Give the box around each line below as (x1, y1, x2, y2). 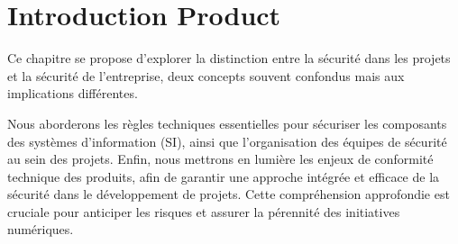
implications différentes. (7, 84, 138, 103)
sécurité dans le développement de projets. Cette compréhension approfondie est (7, 185, 450, 203)
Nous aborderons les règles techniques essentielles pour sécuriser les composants (7, 113, 447, 132)
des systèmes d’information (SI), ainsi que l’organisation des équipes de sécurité (7, 131, 447, 150)
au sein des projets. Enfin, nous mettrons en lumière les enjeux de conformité (7, 149, 434, 168)
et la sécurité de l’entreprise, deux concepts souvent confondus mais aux (7, 66, 405, 85)
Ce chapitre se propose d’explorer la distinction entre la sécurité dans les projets (7, 49, 451, 68)
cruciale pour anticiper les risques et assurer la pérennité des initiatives (7, 202, 400, 221)
